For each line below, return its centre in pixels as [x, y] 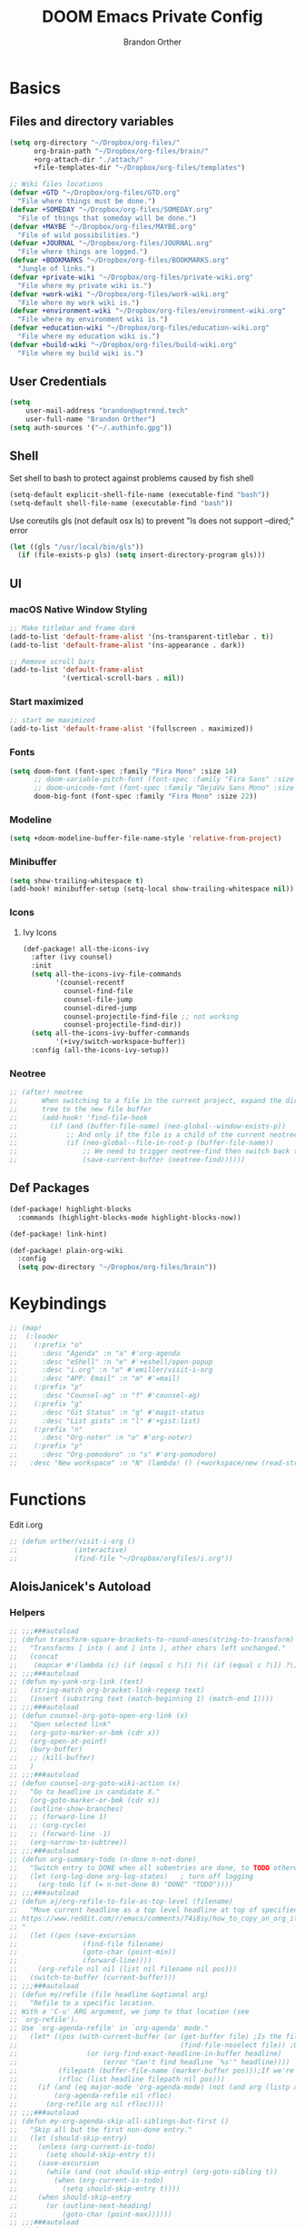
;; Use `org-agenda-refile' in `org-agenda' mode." [109, 2028]
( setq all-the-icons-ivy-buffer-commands [111, 1033]
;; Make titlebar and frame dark [73, 628]
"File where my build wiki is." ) [81, 353]
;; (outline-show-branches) [67, 1809]
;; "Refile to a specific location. [83, 2003]
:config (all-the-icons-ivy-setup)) [100, 1050]
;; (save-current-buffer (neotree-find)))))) [128, 1160]
